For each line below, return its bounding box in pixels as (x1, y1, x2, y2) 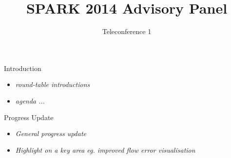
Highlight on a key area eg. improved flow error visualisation (15, 144, 195, 155)
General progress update (15, 128, 87, 139)
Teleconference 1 (102, 26, 152, 36)
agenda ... (15, 95, 45, 105)
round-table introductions (15, 79, 90, 89)
